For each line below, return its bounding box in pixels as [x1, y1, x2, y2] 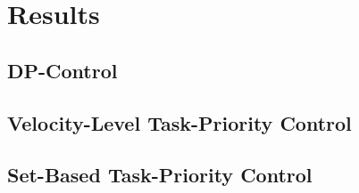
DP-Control [7, 56, 118, 84]
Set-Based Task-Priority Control [7, 161, 313, 189]
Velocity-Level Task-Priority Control [7, 109, 352, 136]
